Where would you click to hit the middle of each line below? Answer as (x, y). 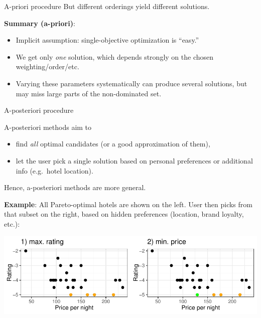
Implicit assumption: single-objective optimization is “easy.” (107, 40)
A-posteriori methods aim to (48, 127)
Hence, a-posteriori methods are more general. (75, 187)
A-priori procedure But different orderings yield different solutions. (107, 6)
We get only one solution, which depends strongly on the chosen (115, 56)
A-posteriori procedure (39, 110)
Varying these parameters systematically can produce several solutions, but (132, 83)
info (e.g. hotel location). (54, 170)
